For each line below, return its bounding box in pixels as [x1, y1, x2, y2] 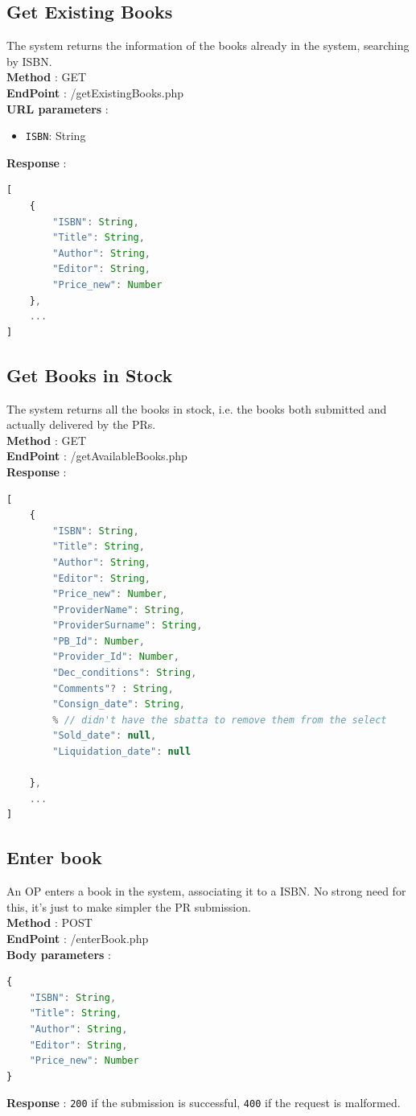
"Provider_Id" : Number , [52, 651, 179, 663]
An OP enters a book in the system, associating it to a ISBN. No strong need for [6, 883, 406, 900]
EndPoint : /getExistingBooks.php [6, 84, 184, 101]
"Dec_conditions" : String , [52, 667, 197, 679]
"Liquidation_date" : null [52, 746, 192, 758]
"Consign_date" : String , [52, 698, 185, 710]
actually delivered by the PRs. [6, 416, 156, 433]
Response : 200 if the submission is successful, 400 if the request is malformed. [6, 1094, 401, 1111]
